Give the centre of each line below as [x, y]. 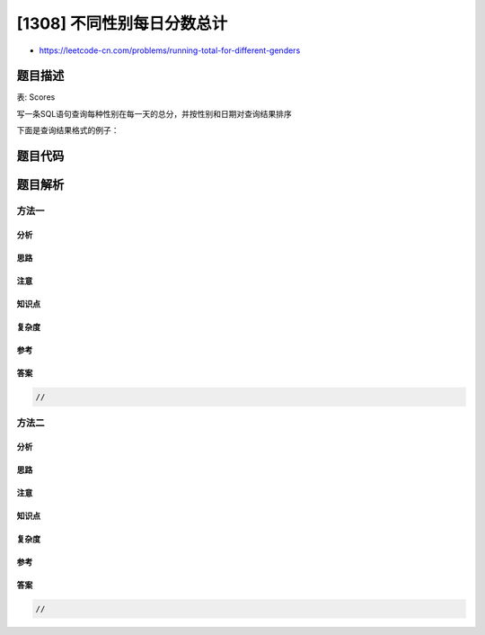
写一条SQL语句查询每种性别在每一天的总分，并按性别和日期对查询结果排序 [154, 113]
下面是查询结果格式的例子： [68, 130]
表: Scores [36, 97]
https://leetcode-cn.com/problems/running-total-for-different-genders [170, 50]
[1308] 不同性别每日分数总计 [122, 23]
